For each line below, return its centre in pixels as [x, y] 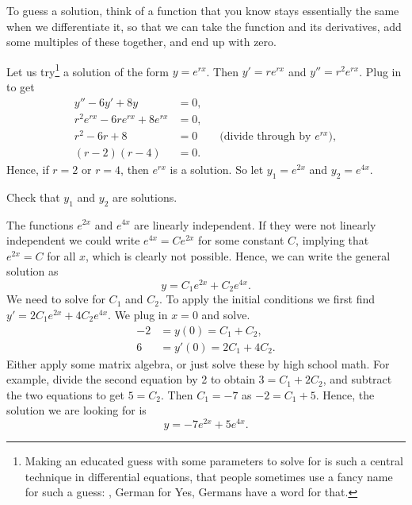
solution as [32, 271]
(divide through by [265, 136]
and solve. [226, 314]
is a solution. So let [217, 169]
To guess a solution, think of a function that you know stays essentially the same [203, 10]
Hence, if [28, 169]
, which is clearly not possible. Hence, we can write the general [238, 255]
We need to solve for [56, 299]
